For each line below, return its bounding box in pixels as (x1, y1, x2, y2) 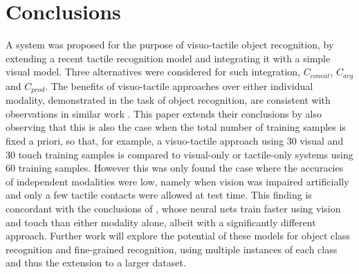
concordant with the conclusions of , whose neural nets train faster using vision (6, 201, 341, 215)
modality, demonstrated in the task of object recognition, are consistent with (6, 93, 331, 107)
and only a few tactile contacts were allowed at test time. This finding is (6, 188, 312, 202)
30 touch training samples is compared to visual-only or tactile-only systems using (6, 147, 353, 161)
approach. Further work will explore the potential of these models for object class (6, 228, 351, 243)
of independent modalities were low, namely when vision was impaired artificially (6, 174, 349, 188)
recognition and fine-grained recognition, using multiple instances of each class (6, 241, 338, 256)
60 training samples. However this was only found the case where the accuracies (6, 161, 344, 175)
